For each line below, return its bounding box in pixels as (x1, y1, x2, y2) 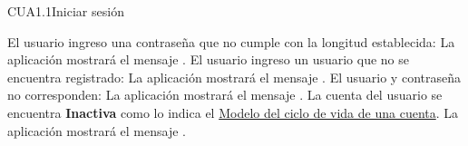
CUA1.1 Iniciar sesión (7, 2, 124, 20)
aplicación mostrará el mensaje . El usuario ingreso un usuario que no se (7, 50, 410, 69)
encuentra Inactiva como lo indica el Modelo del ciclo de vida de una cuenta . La (7, 102, 459, 122)
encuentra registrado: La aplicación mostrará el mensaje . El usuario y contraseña (7, 67, 461, 86)
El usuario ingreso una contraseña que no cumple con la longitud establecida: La (7, 32, 455, 51)
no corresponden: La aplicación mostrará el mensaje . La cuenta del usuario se (7, 85, 443, 104)
